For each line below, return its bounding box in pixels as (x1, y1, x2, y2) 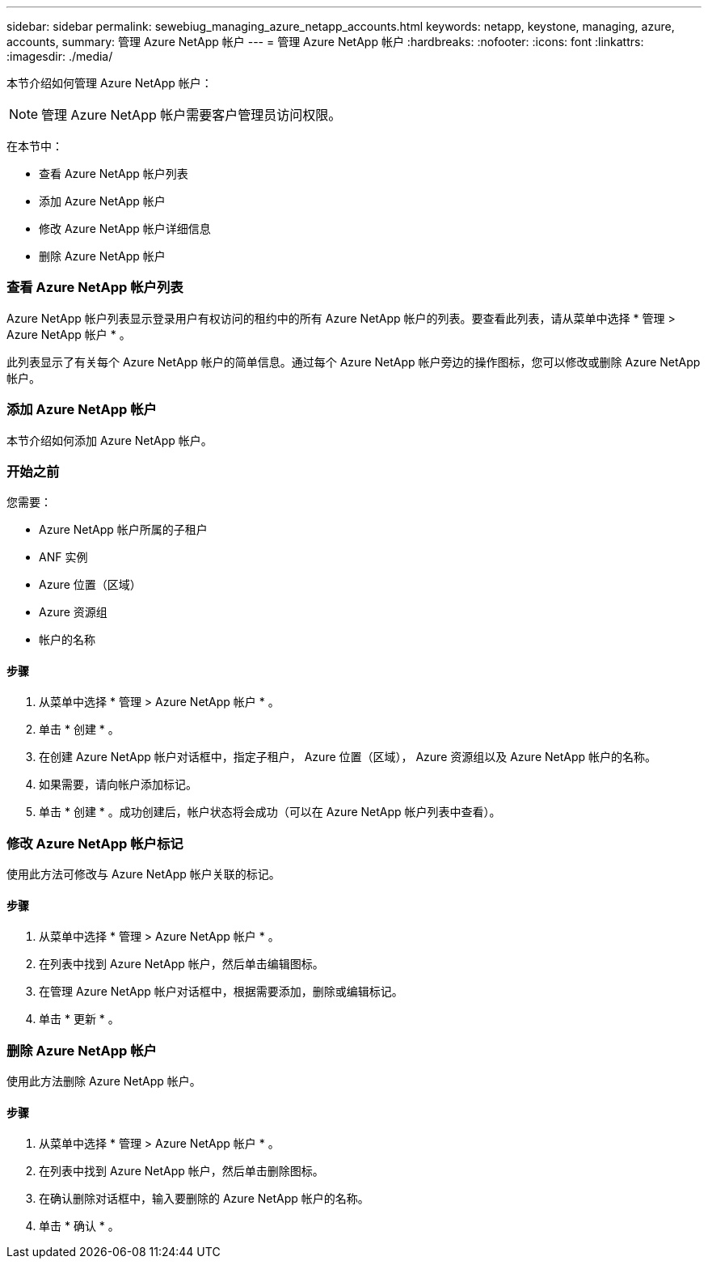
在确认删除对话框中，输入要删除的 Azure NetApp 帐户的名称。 (39, 1191, 369, 1206)
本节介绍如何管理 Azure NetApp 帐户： (6, 76, 213, 90)
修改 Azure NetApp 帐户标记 (6, 835, 183, 852)
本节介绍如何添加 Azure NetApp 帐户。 (6, 433, 213, 447)
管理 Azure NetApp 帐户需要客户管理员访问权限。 (41, 107, 342, 123)
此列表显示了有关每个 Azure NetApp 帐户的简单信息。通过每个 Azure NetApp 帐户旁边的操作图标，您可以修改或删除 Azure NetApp (6, 354, 701, 369)
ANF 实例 (39, 550, 88, 565)
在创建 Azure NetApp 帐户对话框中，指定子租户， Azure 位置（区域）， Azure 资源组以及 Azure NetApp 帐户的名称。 (39, 750, 657, 764)
